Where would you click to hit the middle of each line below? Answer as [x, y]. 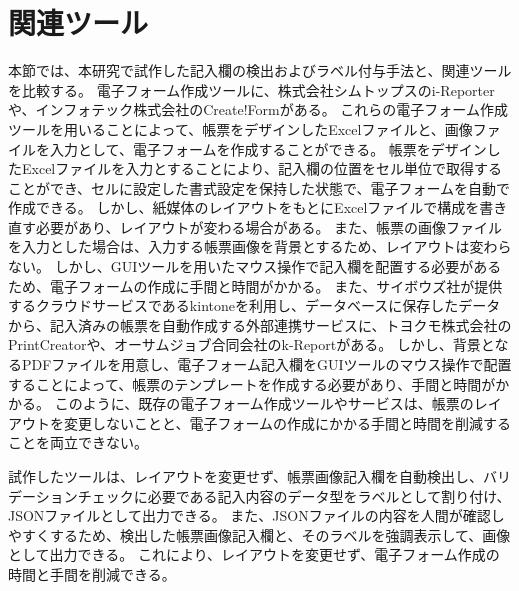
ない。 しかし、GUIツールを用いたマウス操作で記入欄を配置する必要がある [255, 266]
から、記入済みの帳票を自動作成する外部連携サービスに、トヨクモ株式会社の [260, 324]
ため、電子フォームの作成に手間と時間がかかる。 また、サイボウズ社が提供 [255, 285]
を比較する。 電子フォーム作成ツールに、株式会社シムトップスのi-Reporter [251, 89]
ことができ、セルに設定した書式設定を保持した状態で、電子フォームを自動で [259, 187]
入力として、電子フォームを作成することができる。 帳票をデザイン [268, 148]
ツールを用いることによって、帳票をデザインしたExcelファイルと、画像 [240, 128]
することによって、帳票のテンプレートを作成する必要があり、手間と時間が [252, 383]
